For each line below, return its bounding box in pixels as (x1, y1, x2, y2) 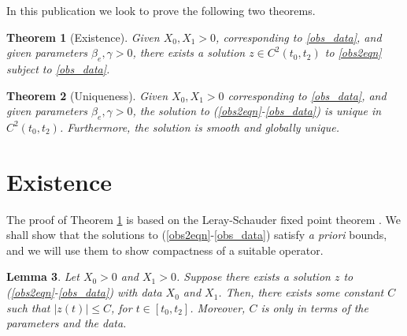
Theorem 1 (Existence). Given (6, 28, 160, 45)
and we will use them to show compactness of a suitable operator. (6, 241, 324, 258)
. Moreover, (190, 299, 246, 315)
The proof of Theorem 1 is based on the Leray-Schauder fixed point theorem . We (6, 211, 401, 227)
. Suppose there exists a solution (176, 268, 331, 285)
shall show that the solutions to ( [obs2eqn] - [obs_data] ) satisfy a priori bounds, (6, 226, 387, 243)
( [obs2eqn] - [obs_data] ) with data (6, 284, 162, 301)
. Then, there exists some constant (218, 284, 384, 301)
